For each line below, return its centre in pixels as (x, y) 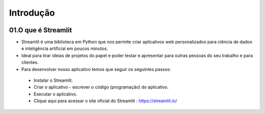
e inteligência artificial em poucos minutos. (65, 48)
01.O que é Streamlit (40, 30)
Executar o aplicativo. (55, 94)
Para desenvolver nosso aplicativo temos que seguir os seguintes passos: (96, 69)
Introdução (32, 13)
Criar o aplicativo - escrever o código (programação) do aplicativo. (101, 87)
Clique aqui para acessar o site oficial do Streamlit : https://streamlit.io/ (106, 101)
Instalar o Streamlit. (53, 80)
